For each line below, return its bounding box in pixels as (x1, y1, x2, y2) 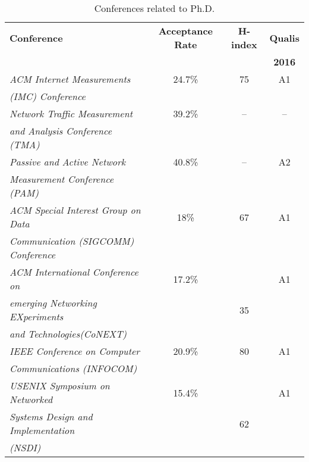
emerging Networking (10, 296, 97, 310)
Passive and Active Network (10, 155, 126, 168)
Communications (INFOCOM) (10, 361, 137, 375)
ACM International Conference (10, 265, 138, 279)
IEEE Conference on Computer (10, 344, 140, 358)
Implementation (10, 423, 75, 437)
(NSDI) (10, 441, 41, 454)
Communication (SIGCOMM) (10, 234, 134, 248)
